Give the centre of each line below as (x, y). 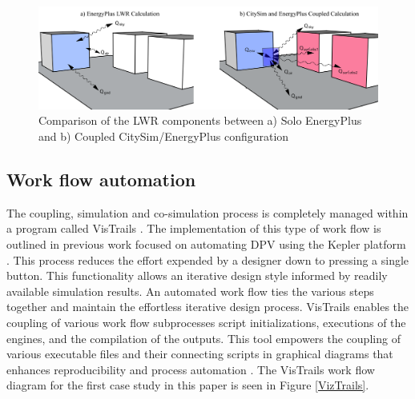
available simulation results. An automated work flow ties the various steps (190, 291)
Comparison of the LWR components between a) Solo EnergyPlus (200, 120)
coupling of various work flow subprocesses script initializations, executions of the (206, 322)
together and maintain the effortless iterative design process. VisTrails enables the (208, 307)
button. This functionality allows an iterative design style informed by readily (197, 275)
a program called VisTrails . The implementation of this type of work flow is (194, 228)
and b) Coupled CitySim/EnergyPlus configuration (164, 136)
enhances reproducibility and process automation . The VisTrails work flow (191, 369)
